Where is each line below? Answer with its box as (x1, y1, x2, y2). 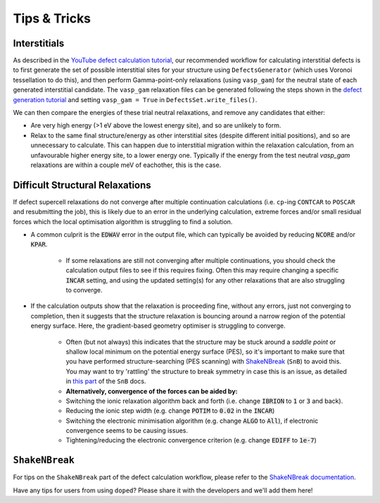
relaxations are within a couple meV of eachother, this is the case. (30, 161, 222, 169)
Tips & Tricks (13, 11, 91, 26)
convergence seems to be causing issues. (65, 426, 189, 435)
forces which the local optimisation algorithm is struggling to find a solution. (13, 217, 233, 225)
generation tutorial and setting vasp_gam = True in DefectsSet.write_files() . (13, 95, 258, 104)
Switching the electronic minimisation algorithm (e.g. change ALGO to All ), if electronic (65, 416, 319, 425)
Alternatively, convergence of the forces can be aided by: (65, 387, 239, 395)
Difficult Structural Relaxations (13, 179, 151, 191)
